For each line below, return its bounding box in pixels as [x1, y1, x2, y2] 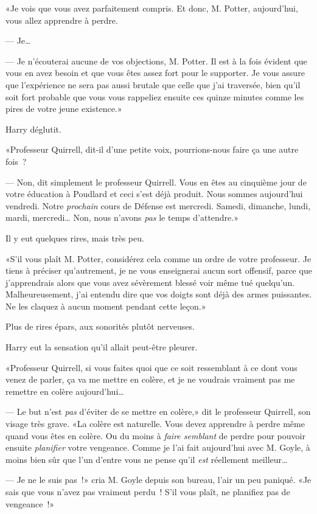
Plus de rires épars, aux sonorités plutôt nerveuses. [5, 320, 195, 333]
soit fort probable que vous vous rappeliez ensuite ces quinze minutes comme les [5, 90, 304, 103]
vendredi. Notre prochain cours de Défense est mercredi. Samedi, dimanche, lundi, [5, 199, 311, 212]
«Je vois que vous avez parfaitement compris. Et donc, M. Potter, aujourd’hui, [5, 2, 298, 14]
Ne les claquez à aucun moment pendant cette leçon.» [5, 299, 206, 312]
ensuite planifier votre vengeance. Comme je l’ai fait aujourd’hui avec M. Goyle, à [5, 441, 310, 454]
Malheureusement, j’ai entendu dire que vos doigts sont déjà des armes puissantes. [5, 288, 312, 300]
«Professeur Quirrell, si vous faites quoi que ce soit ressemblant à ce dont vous [5, 361, 298, 373]
